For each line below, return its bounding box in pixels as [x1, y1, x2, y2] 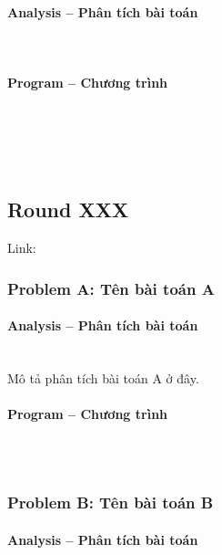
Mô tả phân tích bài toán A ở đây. [7, 369, 199, 388]
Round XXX [7, 195, 129, 224]
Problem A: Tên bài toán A [7, 277, 215, 299]
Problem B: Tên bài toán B [7, 491, 214, 514]
